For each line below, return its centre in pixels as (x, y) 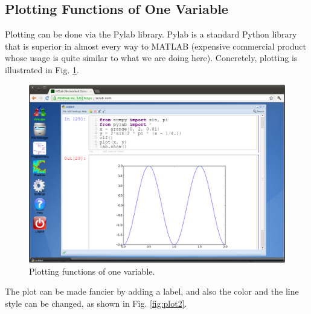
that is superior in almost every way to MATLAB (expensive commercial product (156, 46)
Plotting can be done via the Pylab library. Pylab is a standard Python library (151, 34)
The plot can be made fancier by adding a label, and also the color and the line (152, 291)
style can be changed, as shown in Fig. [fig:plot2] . (96, 303)
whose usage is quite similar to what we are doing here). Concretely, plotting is (151, 58)
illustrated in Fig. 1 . (42, 69)
